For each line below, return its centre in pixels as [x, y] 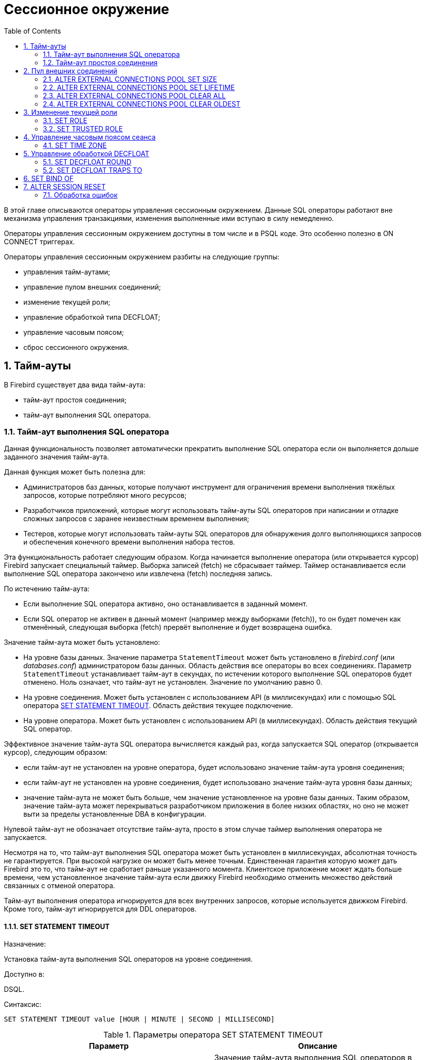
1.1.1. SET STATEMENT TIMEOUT [57, 926]
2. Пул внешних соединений [70, 71]
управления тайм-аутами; [67, 272]
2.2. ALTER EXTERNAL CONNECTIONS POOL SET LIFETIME [139, 87]
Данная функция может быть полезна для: [75, 472]
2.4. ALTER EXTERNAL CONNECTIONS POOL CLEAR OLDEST [142, 104]
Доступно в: [24, 974]
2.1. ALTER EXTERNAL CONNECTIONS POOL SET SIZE [130, 79]
